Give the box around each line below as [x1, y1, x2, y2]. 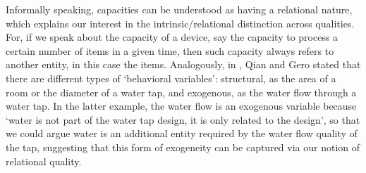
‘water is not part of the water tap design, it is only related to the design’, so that [6, 112, 360, 127]
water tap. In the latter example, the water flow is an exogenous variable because [6, 98, 357, 113]
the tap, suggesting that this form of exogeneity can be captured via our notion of [6, 139, 360, 154]
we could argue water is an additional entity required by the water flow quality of [6, 126, 358, 141]
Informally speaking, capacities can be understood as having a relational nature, [6, 2, 353, 16]
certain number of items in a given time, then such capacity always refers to [6, 43, 334, 58]
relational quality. [6, 153, 82, 168]
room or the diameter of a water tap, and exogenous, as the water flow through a [6, 84, 357, 99]
